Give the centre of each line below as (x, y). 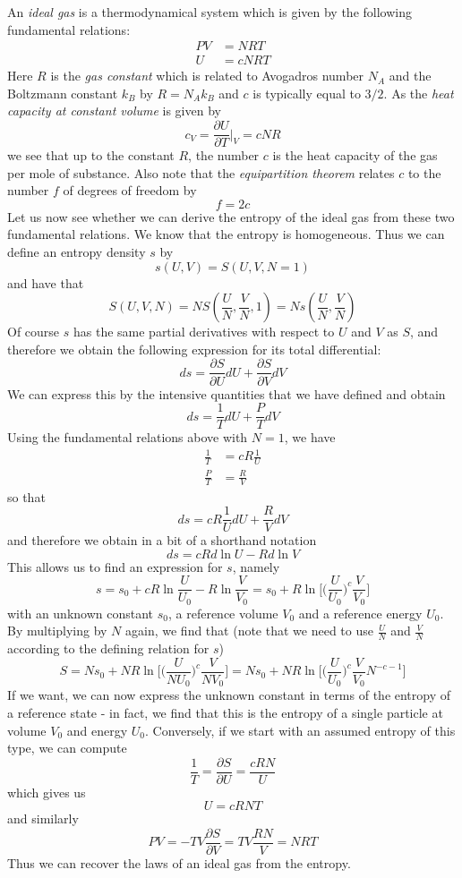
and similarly (43, 818)
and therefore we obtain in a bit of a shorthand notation (162, 540)
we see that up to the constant (91, 155)
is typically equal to (307, 93)
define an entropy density (77, 252)
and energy (97, 730)
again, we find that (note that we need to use (249, 631)
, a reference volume (223, 613)
